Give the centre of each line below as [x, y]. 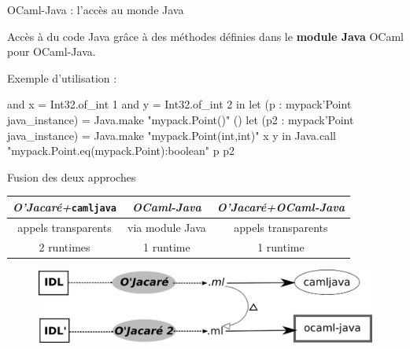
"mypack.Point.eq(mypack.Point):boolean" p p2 [121, 151]
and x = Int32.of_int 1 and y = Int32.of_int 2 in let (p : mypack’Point [179, 104]
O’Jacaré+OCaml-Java [281, 206]
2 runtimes [65, 246]
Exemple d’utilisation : [62, 77]
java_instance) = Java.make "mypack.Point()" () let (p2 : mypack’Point [181, 119]
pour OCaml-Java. [52, 51]
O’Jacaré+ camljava [65, 206]
